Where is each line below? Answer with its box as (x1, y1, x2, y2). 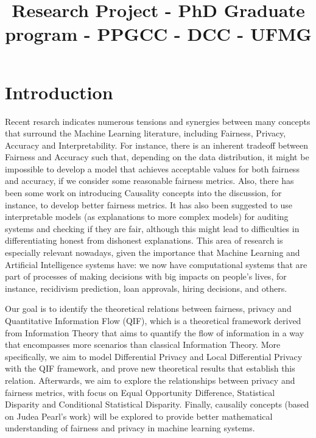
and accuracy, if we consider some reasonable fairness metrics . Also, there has (5, 174, 294, 187)
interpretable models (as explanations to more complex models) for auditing (5, 210, 289, 223)
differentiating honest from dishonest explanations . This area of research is (5, 234, 283, 247)
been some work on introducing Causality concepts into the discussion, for (5, 186, 282, 199)
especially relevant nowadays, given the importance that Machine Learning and (5, 246, 300, 259)
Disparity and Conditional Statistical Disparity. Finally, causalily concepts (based (5, 398, 309, 411)
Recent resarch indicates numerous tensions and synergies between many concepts (5, 115, 311, 127)
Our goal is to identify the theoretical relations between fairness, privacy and (5, 302, 292, 315)
